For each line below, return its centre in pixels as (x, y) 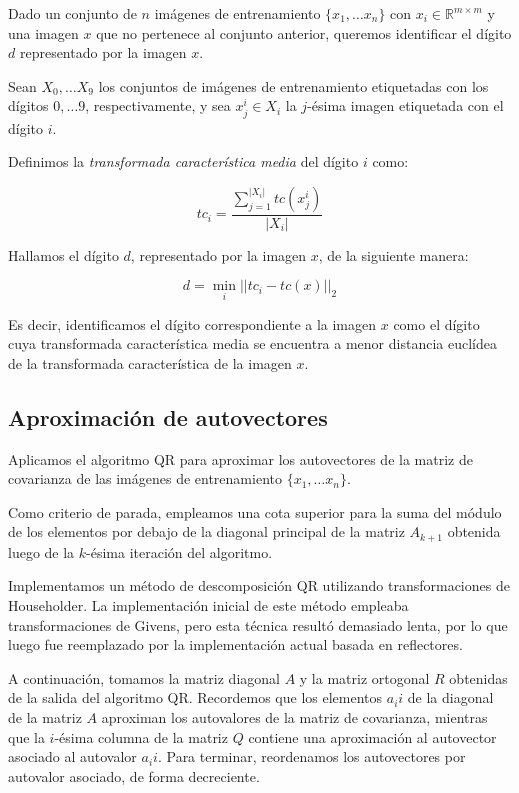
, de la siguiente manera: (393, 254)
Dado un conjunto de (72, 13)
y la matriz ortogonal (364, 677)
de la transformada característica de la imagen (150, 362)
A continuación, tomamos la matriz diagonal (144, 677)
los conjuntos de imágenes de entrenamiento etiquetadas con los (293, 85)
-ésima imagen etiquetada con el (405, 105)
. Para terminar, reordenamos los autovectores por (311, 756)
